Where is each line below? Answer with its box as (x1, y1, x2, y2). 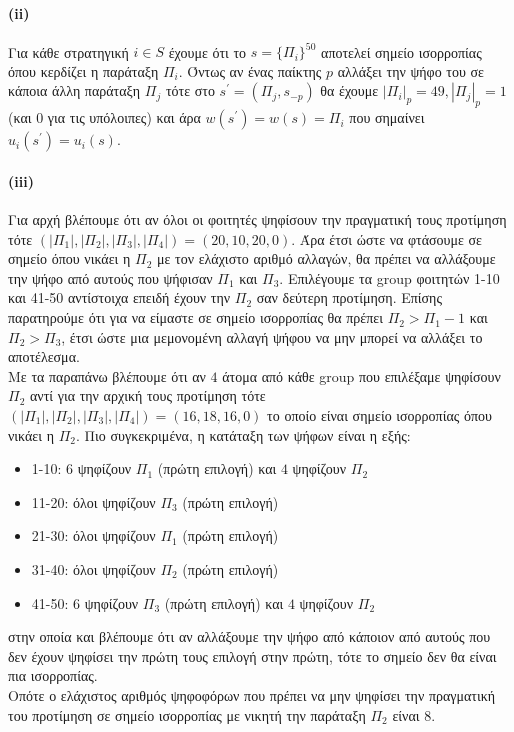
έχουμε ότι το (168, 41, 247, 62)
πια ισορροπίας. (8, 665, 98, 686)
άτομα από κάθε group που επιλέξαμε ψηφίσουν (222, 365, 501, 386)
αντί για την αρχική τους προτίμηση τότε (29, 385, 266, 406)
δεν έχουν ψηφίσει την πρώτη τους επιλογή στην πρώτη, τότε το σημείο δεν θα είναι (8, 645, 497, 666)
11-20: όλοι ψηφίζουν (31, 491, 156, 512)
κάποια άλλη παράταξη (8, 80, 141, 101)
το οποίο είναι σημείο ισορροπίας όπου (267, 405, 492, 426)
